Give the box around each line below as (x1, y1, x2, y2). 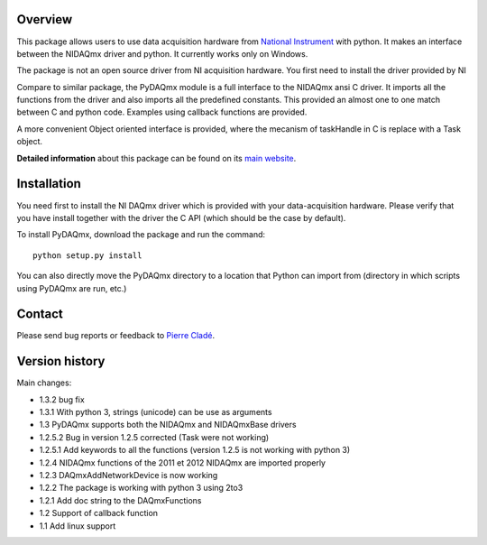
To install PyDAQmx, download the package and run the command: (16, 229, 266, 240)
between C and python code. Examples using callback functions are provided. (16, 106, 308, 117)
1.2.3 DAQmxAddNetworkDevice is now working (39, 470, 218, 481)
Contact (16, 307, 63, 322)
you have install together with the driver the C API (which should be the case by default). (16, 212, 346, 223)
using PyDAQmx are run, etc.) (16, 282, 127, 293)
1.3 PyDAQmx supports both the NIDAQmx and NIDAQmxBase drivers (39, 420, 297, 430)
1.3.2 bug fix (39, 393, 85, 405)
